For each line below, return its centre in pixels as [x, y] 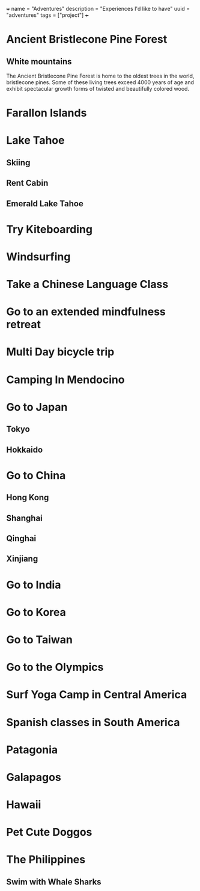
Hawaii [24, 805]
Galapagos [34, 777]
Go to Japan [37, 407]
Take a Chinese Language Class [87, 284]
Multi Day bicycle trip [60, 352]
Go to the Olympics [55, 667]
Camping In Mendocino [65, 380]
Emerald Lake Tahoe [45, 204]
